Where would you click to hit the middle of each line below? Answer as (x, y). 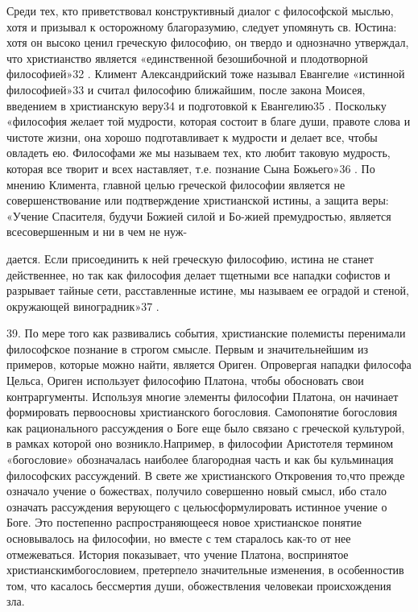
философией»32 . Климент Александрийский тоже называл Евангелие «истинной (206, 74)
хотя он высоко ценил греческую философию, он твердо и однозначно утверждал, (208, 42)
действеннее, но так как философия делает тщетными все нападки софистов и (199, 274)
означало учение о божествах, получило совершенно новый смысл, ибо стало (197, 491)
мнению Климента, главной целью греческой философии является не (176, 184)
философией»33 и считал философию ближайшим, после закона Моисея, (186, 89)
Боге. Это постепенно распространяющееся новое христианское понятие (184, 522)
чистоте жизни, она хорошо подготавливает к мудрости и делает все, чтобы (192, 136)
